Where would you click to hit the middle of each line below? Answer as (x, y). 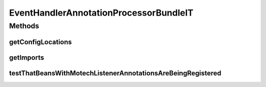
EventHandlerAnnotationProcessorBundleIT (101, 13)
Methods (24, 26)
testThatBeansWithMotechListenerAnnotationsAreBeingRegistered (115, 73)
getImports (27, 57)
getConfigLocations (41, 42)
